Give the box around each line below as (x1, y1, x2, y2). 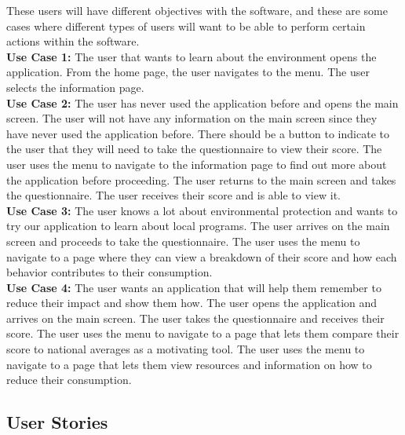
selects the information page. (6, 79, 144, 95)
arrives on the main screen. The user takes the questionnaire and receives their (6, 309, 385, 326)
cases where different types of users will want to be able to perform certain (6, 17, 366, 34)
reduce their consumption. (6, 371, 132, 388)
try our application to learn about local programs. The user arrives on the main (6, 217, 390, 234)
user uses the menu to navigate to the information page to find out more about (6, 155, 387, 172)
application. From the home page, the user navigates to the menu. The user (6, 64, 370, 80)
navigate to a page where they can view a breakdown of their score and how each (6, 248, 397, 265)
